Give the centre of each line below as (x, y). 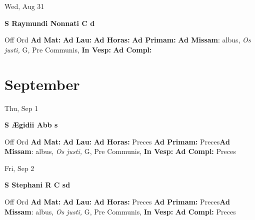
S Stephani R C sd (37, 185)
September (42, 84)
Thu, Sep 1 (21, 108)
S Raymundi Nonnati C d (50, 23)
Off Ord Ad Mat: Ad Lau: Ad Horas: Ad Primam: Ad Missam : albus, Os (128, 40)
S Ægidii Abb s (31, 125)
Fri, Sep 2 (19, 168)
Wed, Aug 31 (24, 6)
